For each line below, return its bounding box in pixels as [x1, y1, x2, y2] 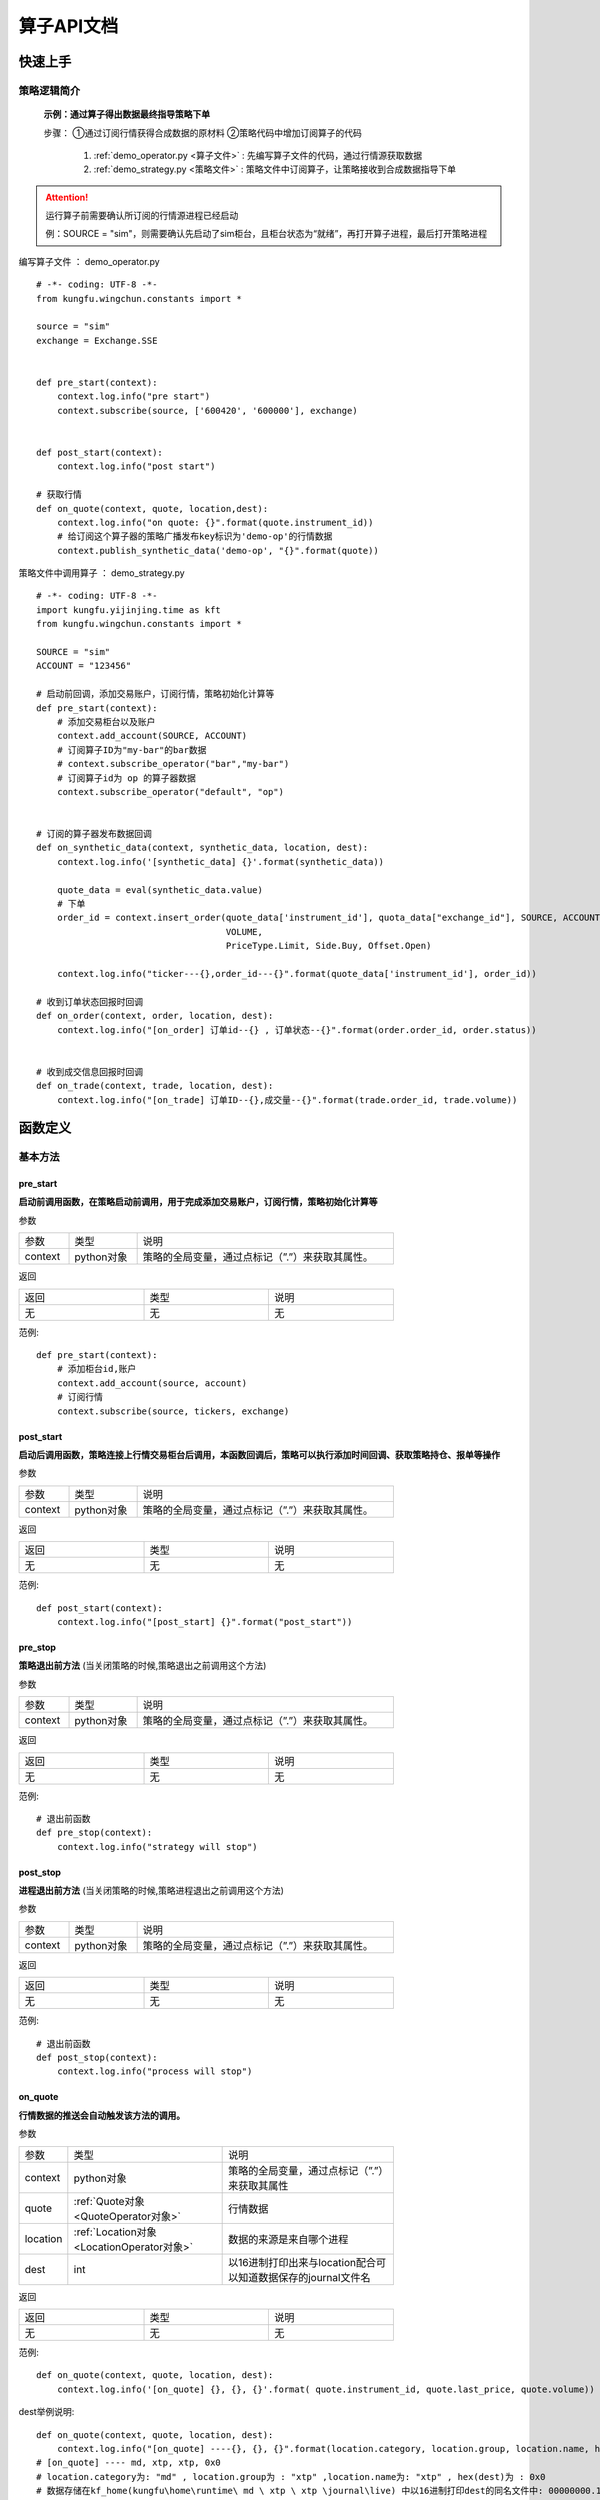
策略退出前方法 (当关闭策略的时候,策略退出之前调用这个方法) [18, 1660, 267, 1672]
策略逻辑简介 [18, 83, 81, 97]
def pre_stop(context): [36, 1827, 153, 1839]
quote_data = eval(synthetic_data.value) [56, 884, 264, 895]
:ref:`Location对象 [73, 2225, 157, 2239]
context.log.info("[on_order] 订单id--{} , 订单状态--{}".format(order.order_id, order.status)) [56, 1024, 537, 1035]
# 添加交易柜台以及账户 [56, 716, 156, 727]
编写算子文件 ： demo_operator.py [18, 255, 160, 267]
